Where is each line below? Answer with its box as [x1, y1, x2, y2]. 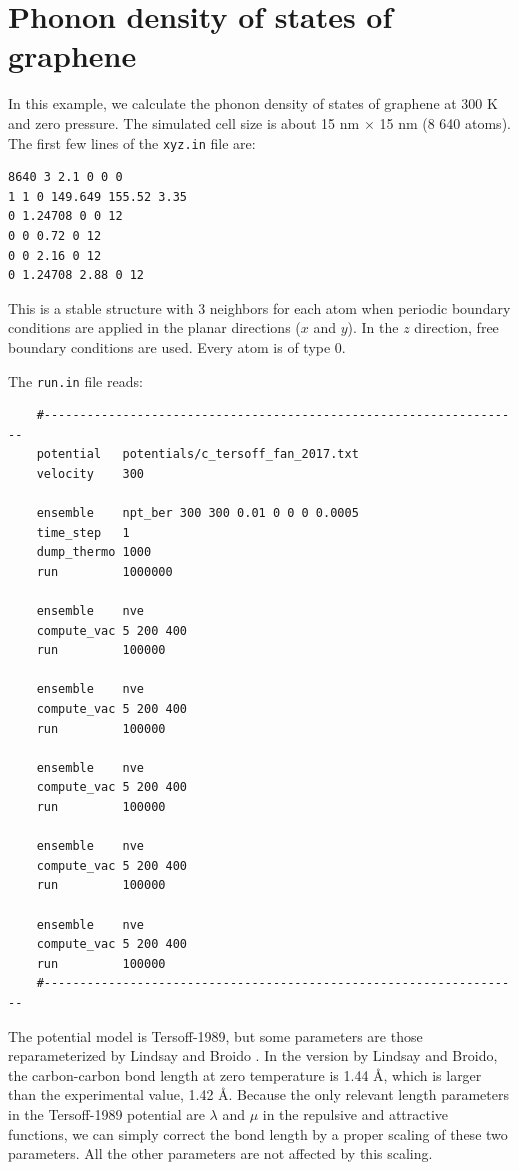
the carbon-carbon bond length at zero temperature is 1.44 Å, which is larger [8, 1064, 482, 1085]
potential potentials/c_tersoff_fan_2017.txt [36, 447, 359, 462]
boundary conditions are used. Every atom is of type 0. [8, 336, 346, 357]
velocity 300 [36, 466, 145, 481]
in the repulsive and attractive [262, 1103, 449, 1124]
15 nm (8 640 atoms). [379, 112, 511, 133]
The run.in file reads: [8, 370, 143, 391]
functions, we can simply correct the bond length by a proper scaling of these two [8, 1123, 508, 1144]
